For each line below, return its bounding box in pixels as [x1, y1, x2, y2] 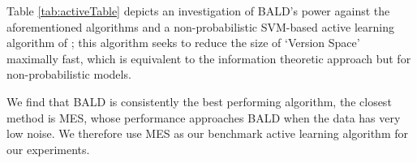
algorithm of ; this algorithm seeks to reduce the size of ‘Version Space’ [6, 34, 360, 51]
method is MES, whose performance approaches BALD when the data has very [6, 109, 401, 126]
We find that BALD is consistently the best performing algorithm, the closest [6, 92, 392, 109]
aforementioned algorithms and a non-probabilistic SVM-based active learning [6, 18, 394, 35]
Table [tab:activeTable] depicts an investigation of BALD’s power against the [6, 2, 390, 19]
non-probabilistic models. [6, 66, 131, 83]
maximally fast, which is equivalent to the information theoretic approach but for [6, 49, 411, 66]
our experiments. [6, 140, 90, 157]
